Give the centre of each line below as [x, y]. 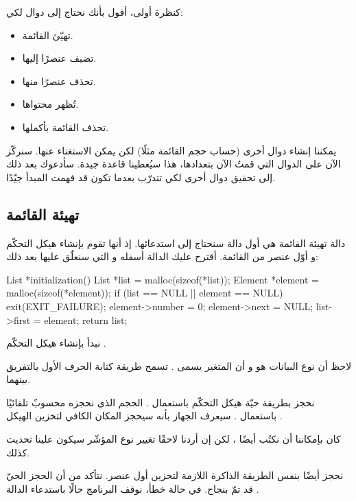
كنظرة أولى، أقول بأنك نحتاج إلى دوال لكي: [95, 12]
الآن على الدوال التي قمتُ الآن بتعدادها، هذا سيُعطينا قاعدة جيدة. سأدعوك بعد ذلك [174, 164]
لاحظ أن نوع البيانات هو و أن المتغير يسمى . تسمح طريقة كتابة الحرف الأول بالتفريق [179, 365]
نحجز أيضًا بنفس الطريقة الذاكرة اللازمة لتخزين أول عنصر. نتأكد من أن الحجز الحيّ [175, 475]
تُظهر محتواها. [50, 104]
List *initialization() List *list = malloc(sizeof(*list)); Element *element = [163, 279]
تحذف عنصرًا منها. [59, 81]
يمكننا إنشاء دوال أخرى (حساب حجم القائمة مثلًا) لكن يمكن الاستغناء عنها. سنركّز [171, 150]
